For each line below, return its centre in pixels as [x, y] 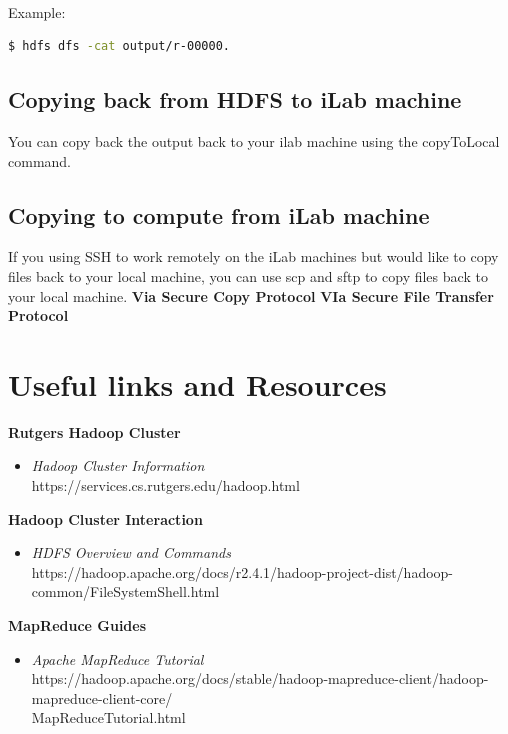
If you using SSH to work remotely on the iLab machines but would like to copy [253, 256]
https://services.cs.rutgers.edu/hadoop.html [165, 485]
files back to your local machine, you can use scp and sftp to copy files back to [248, 275]
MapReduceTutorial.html [108, 717]
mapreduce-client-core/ [102, 697]
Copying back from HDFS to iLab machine [235, 99]
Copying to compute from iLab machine [219, 214]
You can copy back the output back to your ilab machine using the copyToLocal [254, 140]
